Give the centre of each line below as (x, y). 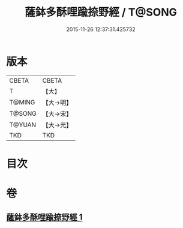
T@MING (22, 102)
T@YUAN (23, 125)
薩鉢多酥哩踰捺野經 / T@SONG (101, 12)
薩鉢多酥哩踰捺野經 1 (44, 217)
